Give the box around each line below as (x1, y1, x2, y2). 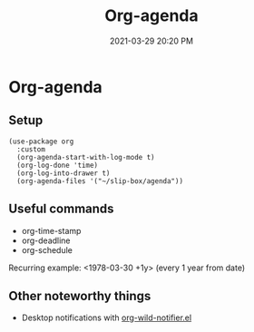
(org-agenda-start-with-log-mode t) (16, 152, 155, 161)
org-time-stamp (21, 225, 82, 236)
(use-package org (8, 137, 74, 146)
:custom (16, 144, 46, 154)
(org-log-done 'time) (16, 161, 99, 170)
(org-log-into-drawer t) (16, 169, 111, 178)
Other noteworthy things (8, 288, 151, 304)
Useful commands (8, 201, 114, 217)
